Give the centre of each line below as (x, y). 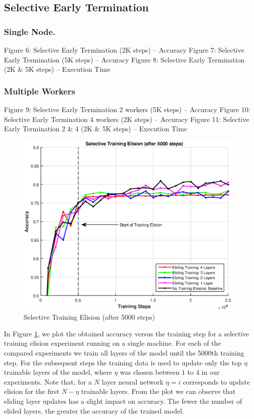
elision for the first (32, 391)
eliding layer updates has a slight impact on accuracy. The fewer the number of (123, 401)
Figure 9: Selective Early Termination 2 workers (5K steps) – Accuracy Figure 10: (127, 109)
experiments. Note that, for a (48, 381)
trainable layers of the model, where (58, 372)
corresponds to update (216, 381)
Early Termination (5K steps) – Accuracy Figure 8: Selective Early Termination (124, 59)
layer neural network (133, 381)
